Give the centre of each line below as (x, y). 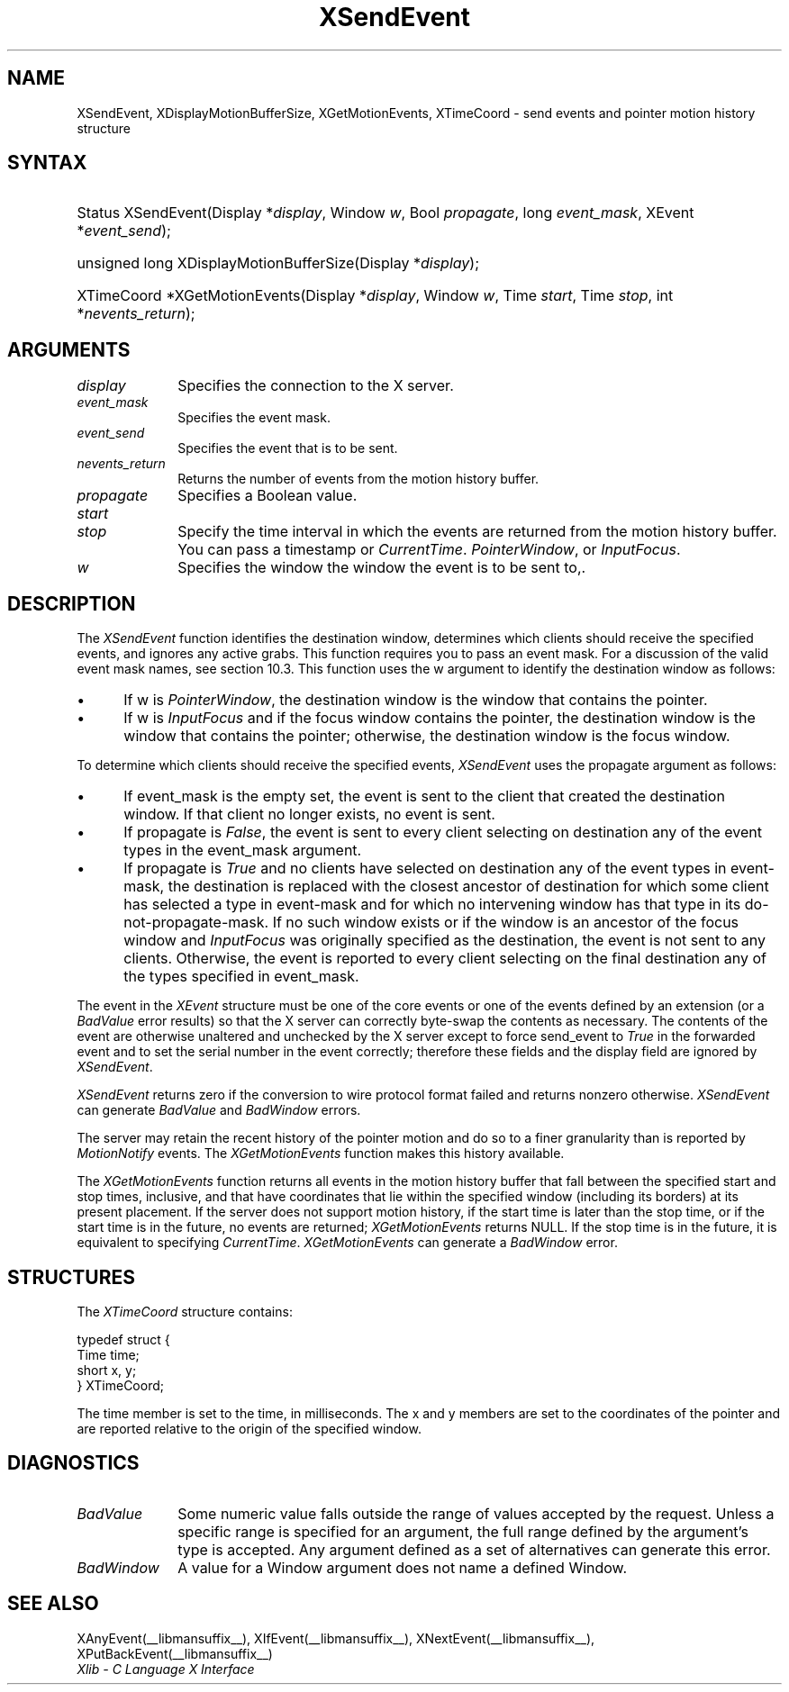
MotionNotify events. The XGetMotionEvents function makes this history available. (321, 1154)
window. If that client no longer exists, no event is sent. (309, 814)
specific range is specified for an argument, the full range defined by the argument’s (463, 1531)
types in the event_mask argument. (243, 851)
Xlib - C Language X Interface (166, 1669)
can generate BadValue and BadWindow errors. (219, 1110)
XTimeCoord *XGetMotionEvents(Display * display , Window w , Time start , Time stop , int (375, 296)
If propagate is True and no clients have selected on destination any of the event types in (425, 869)
